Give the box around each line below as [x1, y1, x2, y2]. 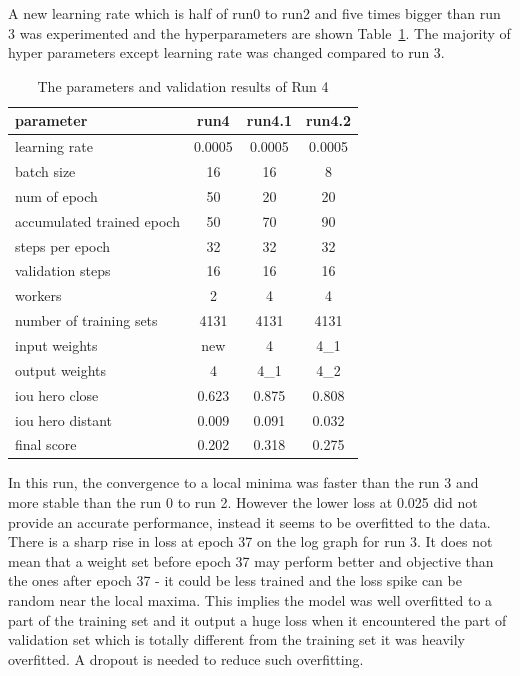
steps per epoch [15, 235, 111, 256]
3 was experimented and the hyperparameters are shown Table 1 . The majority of [8, 22, 511, 43]
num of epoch [15, 185, 98, 206]
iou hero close [15, 384, 99, 405]
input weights [15, 334, 98, 355]
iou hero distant [15, 409, 112, 430]
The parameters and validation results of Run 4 [37, 75, 329, 96]
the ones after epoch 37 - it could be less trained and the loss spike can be [8, 570, 462, 591]
